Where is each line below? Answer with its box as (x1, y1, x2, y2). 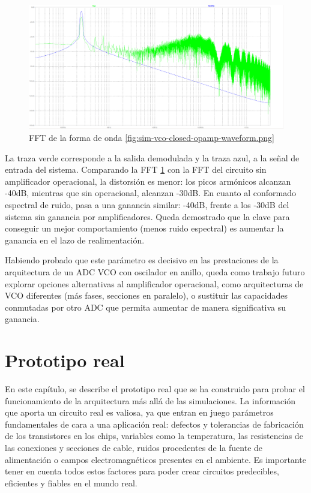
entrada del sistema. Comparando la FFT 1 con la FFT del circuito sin (5, 163, 267, 176)
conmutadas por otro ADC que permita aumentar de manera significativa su (5, 300, 286, 313)
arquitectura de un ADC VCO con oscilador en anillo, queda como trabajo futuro (5, 265, 305, 278)
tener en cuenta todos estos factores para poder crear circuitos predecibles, (5, 465, 279, 477)
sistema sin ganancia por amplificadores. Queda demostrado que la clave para (5, 210, 290, 223)
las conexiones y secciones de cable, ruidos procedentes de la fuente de (5, 441, 263, 454)
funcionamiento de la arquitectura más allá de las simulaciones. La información (5, 394, 296, 407)
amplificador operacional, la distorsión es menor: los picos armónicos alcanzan (5, 175, 291, 187)
